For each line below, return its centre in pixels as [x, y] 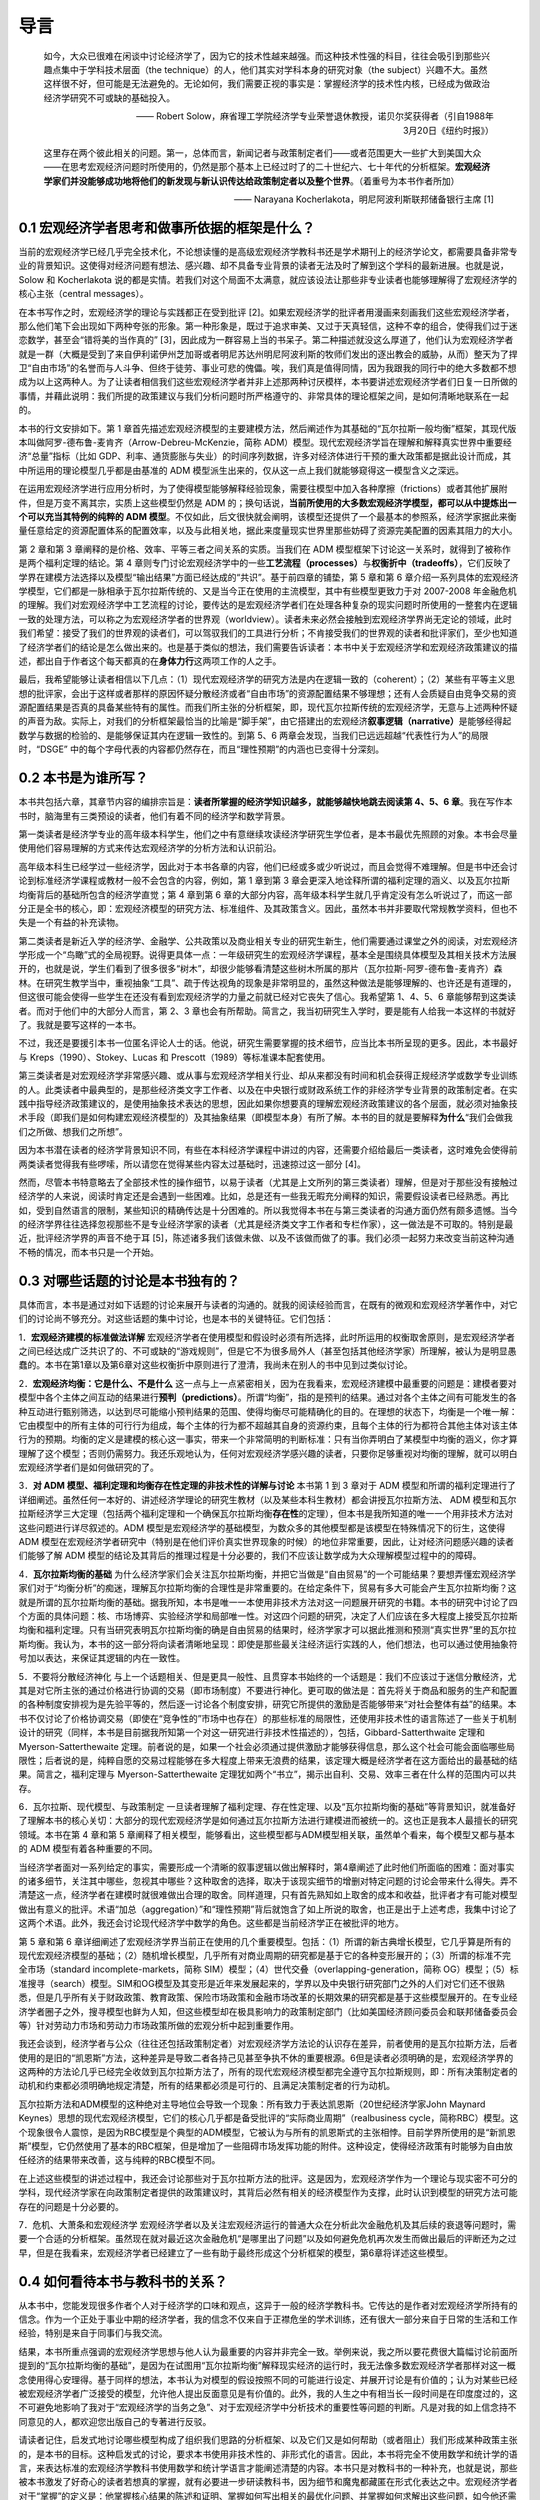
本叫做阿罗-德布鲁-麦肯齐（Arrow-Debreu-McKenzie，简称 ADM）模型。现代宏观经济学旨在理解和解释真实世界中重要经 [265, 442]
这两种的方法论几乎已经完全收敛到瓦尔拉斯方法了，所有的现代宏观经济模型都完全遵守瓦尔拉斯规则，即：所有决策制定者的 [268, 2072]
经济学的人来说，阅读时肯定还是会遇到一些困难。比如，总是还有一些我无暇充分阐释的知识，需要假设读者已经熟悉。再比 [263, 1196]
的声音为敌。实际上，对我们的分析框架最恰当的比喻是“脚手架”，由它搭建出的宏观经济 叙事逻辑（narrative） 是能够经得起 [265, 721]
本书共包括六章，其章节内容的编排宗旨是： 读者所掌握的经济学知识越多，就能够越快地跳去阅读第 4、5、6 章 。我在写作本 [265, 802]
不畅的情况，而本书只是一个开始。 [88, 1252]
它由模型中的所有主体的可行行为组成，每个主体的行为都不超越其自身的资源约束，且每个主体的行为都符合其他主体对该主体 [268, 1425]
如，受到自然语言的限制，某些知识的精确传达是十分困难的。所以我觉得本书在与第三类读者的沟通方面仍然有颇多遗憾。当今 [268, 1210]
